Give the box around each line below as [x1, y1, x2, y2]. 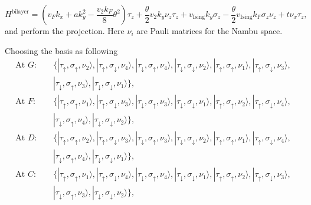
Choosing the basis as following [5, 44, 118, 56]
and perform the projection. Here [5, 25, 125, 36]
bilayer [11, 8, 29, 15]
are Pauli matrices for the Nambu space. [136, 25, 283, 36]
